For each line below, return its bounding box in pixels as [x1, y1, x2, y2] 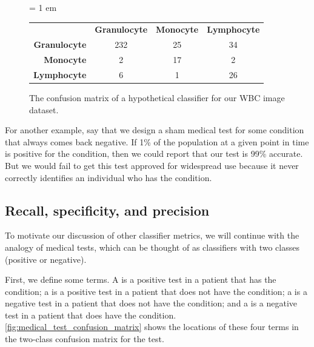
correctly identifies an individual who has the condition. [5, 171, 212, 183]
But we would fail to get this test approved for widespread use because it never [5, 159, 299, 171]
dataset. [29, 103, 59, 116]
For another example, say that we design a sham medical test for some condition [5, 124, 304, 136]
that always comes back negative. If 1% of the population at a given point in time [5, 135, 309, 148]
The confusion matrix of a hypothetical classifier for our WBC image [29, 91, 285, 104]
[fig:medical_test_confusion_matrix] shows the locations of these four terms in [5, 320, 299, 333]
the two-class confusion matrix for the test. [5, 332, 164, 345]
